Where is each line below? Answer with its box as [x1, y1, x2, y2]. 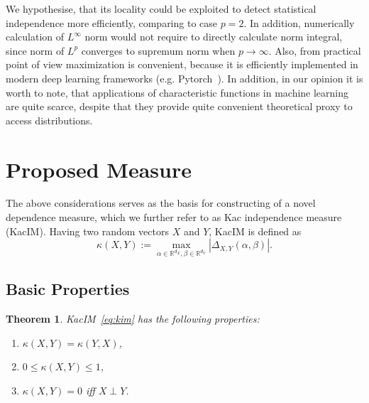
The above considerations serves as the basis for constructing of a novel [6, 195, 316, 210]
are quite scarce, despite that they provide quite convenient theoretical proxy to [6, 99, 353, 114]
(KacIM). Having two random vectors [6, 223, 169, 238]
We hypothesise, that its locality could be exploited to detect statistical [6, 1, 316, 16]
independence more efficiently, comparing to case [6, 15, 218, 30]
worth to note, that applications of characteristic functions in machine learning [6, 85, 349, 100]
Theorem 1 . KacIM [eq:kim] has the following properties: [6, 311, 260, 326]
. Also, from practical [268, 43, 361, 58]
